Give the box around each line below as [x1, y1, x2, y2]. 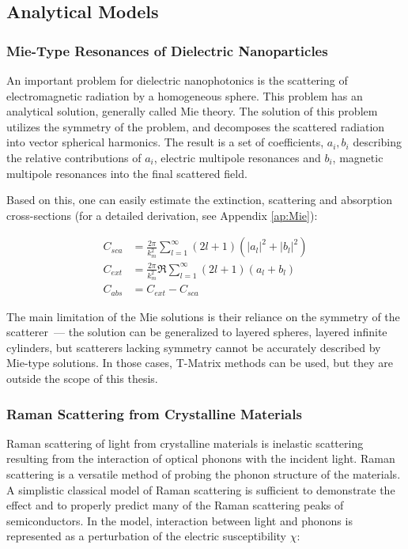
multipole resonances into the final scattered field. [6, 165, 247, 181]
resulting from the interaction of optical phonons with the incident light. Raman [6, 450, 395, 467]
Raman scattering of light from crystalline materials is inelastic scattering [6, 434, 364, 451]
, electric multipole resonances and [153, 149, 321, 165]
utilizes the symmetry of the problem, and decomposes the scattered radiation [6, 118, 385, 134]
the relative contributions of [6, 149, 142, 165]
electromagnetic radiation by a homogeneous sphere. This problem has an [6, 87, 363, 104]
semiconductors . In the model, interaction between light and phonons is [6, 512, 353, 528]
